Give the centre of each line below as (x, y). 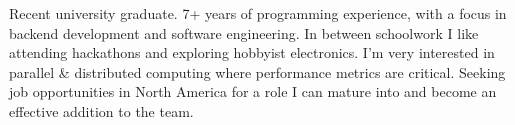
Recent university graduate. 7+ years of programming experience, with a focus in (258, 13)
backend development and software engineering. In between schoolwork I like (244, 32)
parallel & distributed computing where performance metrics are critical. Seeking (257, 71)
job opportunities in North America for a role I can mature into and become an (253, 91)
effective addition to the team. (101, 110)
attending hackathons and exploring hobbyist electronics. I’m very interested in (252, 52)
